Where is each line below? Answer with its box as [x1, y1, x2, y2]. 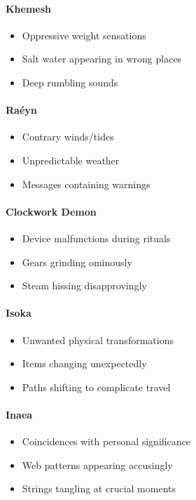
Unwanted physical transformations [22, 332, 174, 347]
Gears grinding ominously [22, 254, 132, 269]
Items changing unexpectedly [22, 356, 147, 371]
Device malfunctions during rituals [22, 230, 171, 245]
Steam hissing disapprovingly [22, 278, 147, 293]
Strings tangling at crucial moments [22, 481, 176, 496]
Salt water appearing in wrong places [22, 51, 182, 66]
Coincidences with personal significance [22, 434, 191, 449]
